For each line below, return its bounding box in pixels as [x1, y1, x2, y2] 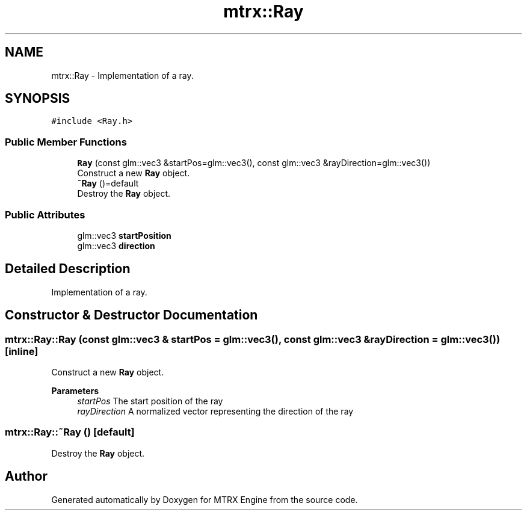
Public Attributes [5, 208, 85, 221]
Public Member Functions [5, 135, 127, 148]
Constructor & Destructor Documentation [5, 307, 258, 323]
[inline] [5, 345, 39, 357]
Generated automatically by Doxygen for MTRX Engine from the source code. [51, 494, 358, 505]
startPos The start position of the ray [77, 396, 223, 406]
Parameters [51, 386, 99, 396]
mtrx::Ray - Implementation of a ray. [51, 70, 194, 81]
